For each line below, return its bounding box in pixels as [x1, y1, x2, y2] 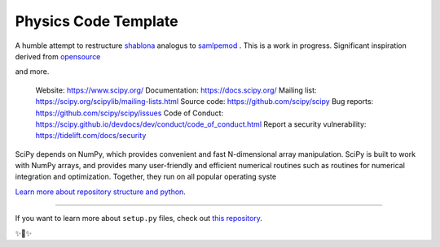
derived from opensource [15, 51, 101, 61]
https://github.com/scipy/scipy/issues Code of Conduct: [35, 108, 224, 118]
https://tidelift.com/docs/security [35, 131, 147, 141]
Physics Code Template [15, 12, 178, 30]
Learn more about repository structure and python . [15, 187, 187, 197]
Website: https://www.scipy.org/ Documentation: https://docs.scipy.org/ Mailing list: [35, 85, 317, 95]
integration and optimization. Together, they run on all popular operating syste [15, 171, 277, 182]
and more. [15, 67, 50, 76]
